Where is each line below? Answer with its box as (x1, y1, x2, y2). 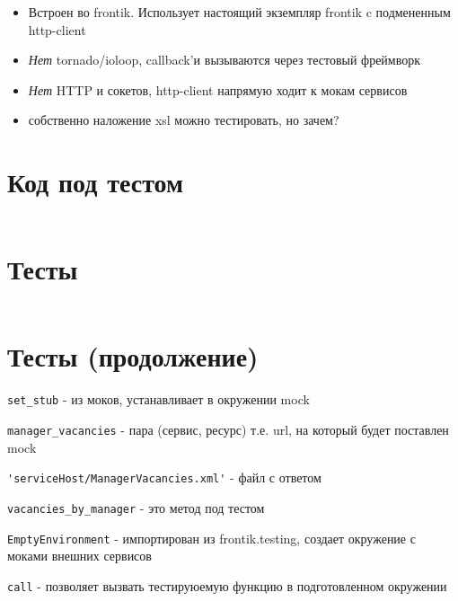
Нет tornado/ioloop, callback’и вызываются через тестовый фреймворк (28, 50, 421, 69)
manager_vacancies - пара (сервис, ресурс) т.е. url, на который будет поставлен (7, 420, 449, 438)
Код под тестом (7, 164, 184, 200)
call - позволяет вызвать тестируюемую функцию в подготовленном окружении (7, 576, 447, 595)
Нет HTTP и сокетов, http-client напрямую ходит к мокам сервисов (28, 80, 408, 99)
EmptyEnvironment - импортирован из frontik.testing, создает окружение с (7, 528, 416, 547)
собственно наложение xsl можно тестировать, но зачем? (28, 110, 339, 129)
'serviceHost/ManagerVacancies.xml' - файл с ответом (7, 468, 321, 487)
